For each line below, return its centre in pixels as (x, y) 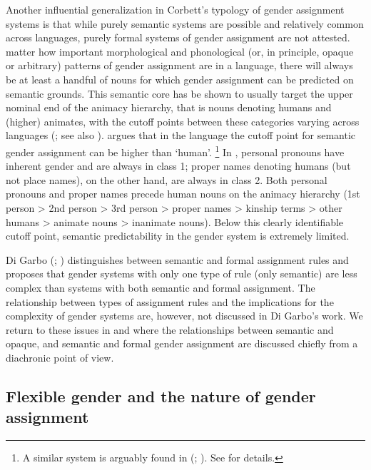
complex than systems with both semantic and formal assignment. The (161, 287)
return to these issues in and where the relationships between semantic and (170, 329)
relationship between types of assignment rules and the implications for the (170, 301)
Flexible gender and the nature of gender (161, 395)
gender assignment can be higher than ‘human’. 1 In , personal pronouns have (175, 150)
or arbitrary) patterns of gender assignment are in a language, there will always (179, 65)
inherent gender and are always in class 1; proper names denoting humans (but (178, 166)
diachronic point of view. (60, 357)
